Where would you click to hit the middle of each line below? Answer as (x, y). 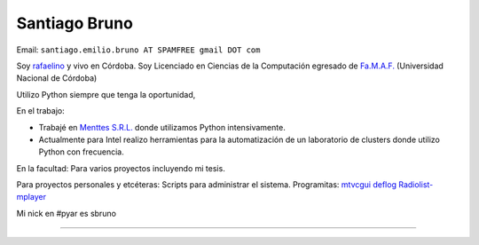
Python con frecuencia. (81, 152)
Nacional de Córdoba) (57, 78)
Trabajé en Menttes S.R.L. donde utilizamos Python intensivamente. (162, 127)
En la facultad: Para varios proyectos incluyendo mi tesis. (121, 168)
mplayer (31, 197)
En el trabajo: (41, 111)
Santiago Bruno (75, 23)
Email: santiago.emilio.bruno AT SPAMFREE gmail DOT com (138, 50)
